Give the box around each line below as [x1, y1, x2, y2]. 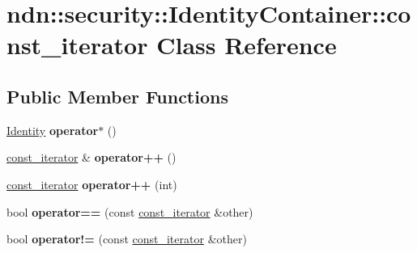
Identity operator [6, 121, 99, 138]
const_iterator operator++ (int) [6, 175, 177, 192]
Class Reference [156, 28, 337, 61]
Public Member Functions [6, 83, 228, 108]
